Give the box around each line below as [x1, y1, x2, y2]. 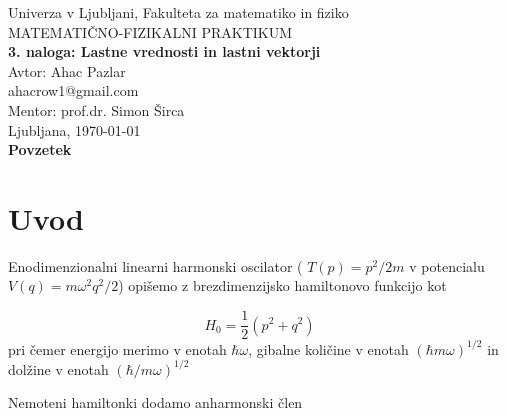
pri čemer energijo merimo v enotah [8, 338, 227, 359]
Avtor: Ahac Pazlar [8, 60, 126, 81]
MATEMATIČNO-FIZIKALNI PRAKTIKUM [8, 21, 293, 42]
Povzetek [8, 139, 72, 160]
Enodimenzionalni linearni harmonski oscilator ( [8, 255, 303, 276]
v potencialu [409, 255, 485, 276]
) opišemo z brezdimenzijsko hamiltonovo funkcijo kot [118, 275, 447, 296]
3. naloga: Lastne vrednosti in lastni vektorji [8, 41, 321, 62]
